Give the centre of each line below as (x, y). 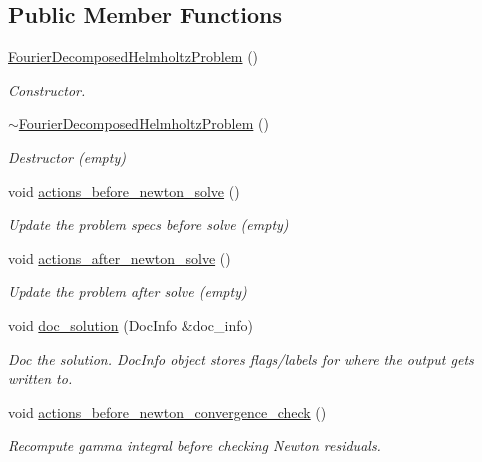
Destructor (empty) (67, 156)
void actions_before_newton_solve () (124, 190)
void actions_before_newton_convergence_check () (167, 411)
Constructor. (47, 89)
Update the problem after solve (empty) (127, 291)
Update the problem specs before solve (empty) (148, 224)
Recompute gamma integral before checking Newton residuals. (194, 445)
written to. (40, 378)
